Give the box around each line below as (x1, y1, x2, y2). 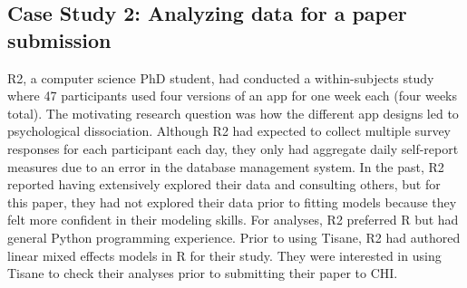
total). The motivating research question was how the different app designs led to (7, 103, 459, 122)
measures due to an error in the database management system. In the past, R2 (7, 157, 444, 176)
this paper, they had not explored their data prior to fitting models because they (7, 192, 457, 211)
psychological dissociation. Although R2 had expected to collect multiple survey (7, 121, 451, 140)
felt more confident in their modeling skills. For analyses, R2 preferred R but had (7, 210, 459, 229)
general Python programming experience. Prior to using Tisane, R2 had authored (7, 227, 461, 246)
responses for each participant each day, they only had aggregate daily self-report (7, 139, 459, 158)
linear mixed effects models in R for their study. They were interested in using (7, 245, 442, 264)
